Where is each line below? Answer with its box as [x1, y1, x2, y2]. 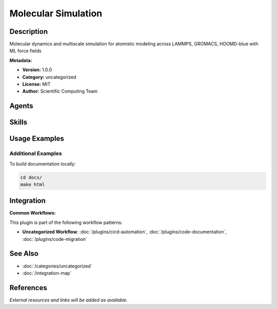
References [9, 283, 47, 292]
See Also [9, 249, 38, 258]
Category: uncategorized [22, 74, 76, 80]
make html [20, 181, 45, 187]
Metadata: [9, 57, 32, 64]
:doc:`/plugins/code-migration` [22, 236, 87, 242]
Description [9, 27, 48, 36]
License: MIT [22, 81, 51, 87]
